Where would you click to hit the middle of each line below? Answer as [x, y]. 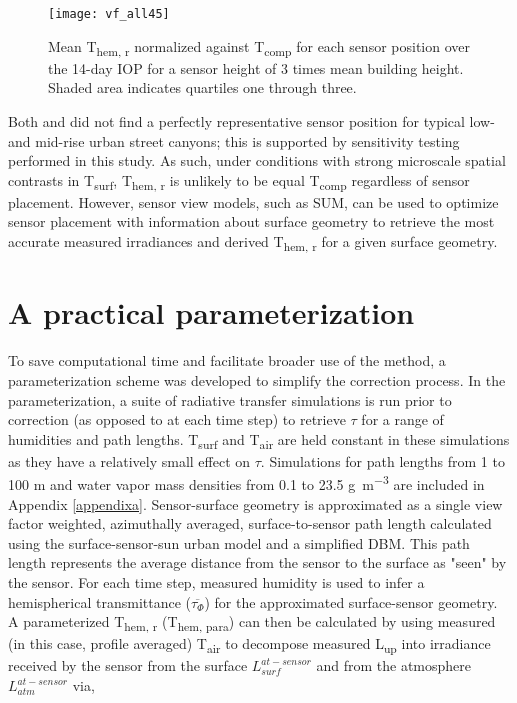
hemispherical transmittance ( [100, 601]
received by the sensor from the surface [128, 665]
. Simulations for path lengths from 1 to [382, 460]
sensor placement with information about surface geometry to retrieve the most [251, 221]
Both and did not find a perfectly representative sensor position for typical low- [251, 120]
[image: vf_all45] [109, 14]
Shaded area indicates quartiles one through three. [202, 87]
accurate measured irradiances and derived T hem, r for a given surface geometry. [253, 242]
